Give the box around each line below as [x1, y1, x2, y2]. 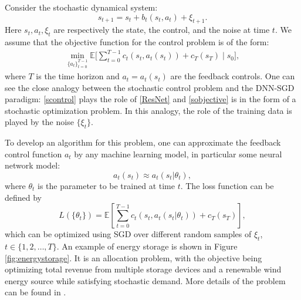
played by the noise [5, 116, 74, 128]
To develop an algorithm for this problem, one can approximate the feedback [5, 136, 281, 149]
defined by [5, 191, 42, 203]
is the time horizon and [36, 70, 120, 82]
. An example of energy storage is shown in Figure [56, 240, 238, 252]
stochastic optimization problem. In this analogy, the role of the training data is [5, 104, 292, 116]
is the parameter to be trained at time [38, 180, 175, 191]
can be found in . [5, 286, 66, 298]
